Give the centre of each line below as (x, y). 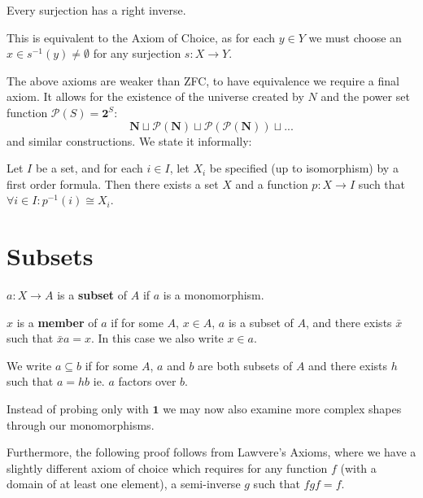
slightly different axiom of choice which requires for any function (167, 467)
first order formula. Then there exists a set (113, 183)
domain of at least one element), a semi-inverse (124, 484)
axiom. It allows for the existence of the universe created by (155, 96)
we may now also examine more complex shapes (282, 409)
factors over (147, 381)
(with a (358, 467)
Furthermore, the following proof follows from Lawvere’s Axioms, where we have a (211, 452)
